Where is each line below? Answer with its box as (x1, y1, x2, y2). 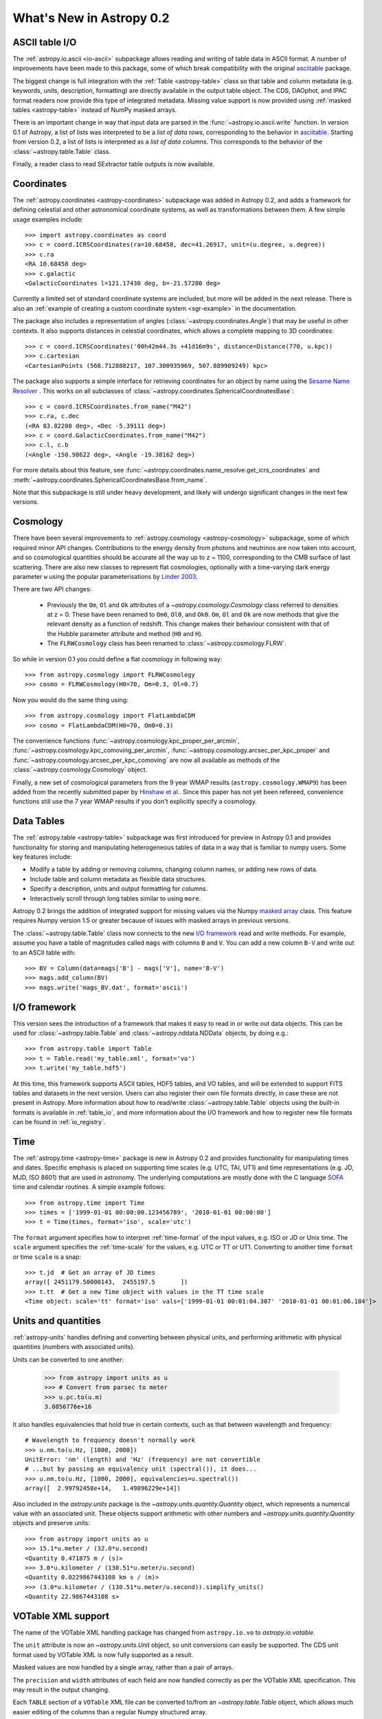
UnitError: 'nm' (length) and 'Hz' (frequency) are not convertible (25, 1456, 260, 1464)
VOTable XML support (12, 1610, 110, 1622)
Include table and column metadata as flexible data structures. (30, 875, 207, 883)
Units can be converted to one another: (12, 1355, 124, 1364)
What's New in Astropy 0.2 (12, 10, 170, 25)
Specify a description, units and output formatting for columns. (30, 884, 208, 893)
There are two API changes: (12, 585, 92, 593)
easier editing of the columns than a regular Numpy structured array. (12, 1707, 207, 1716)
